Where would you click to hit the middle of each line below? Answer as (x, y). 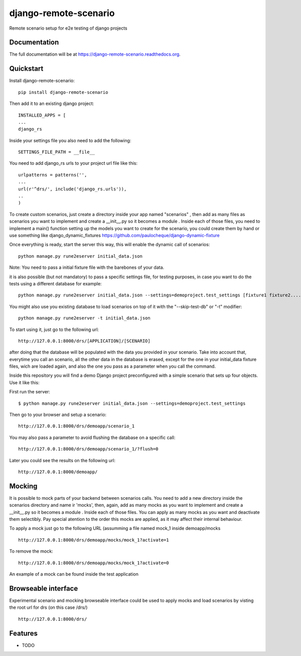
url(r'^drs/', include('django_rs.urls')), (72, 189)
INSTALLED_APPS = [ (42, 115)
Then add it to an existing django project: (52, 103)
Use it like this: (24, 382)
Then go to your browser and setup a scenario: (58, 415)
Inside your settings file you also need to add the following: (70, 140)
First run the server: (30, 392)
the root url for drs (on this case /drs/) (48, 607)
